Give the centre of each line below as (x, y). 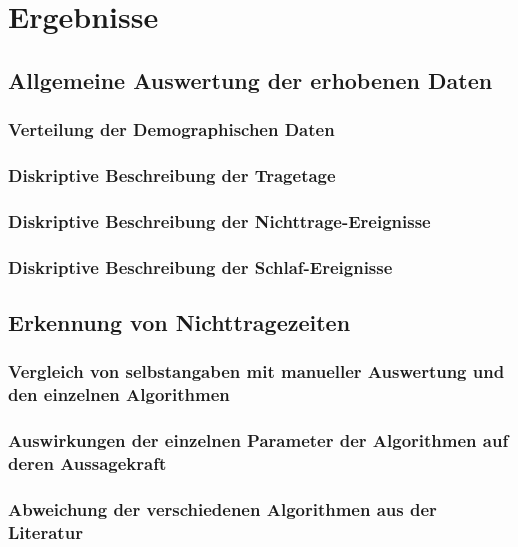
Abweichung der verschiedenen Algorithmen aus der (222, 508)
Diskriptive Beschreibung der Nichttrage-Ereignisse (219, 220)
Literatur (45, 531)
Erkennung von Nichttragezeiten (179, 321)
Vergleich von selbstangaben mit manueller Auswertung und (256, 371)
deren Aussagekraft (87, 462)
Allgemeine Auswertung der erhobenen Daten (250, 79)
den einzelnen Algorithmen (119, 394)
